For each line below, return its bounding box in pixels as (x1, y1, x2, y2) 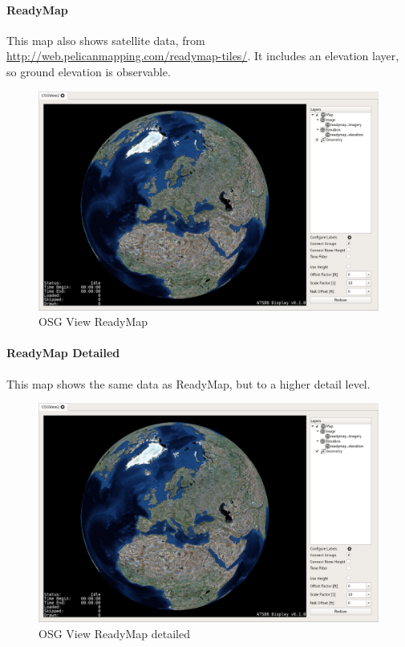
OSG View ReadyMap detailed (38, 625, 190, 641)
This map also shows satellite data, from (6, 31, 205, 48)
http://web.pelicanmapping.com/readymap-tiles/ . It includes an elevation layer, (6, 47, 399, 64)
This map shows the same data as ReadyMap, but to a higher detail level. (6, 375, 371, 392)
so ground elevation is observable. (6, 63, 171, 79)
